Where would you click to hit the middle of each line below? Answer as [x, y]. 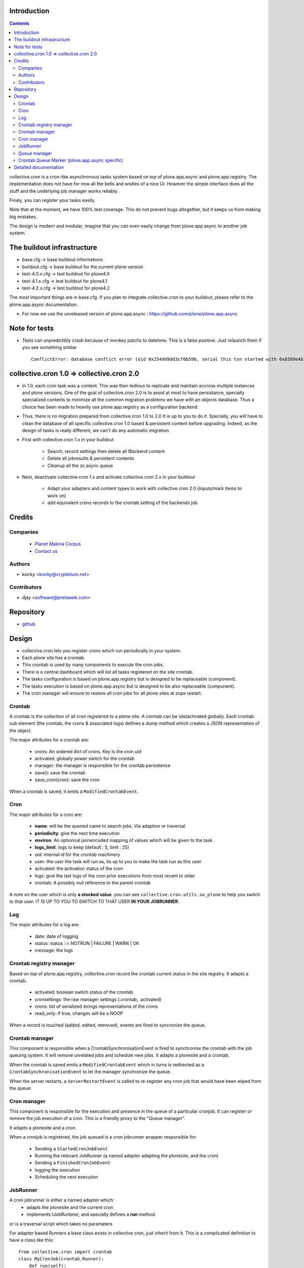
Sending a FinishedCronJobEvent [73, 1163]
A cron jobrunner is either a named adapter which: [62, 1200]
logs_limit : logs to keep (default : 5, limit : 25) [82, 848]
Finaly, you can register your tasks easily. [52, 200]
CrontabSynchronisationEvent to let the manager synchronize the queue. [90, 1072]
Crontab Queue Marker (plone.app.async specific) [71, 160]
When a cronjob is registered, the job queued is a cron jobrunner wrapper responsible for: [103, 1137]
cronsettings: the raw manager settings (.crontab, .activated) [98, 999]
